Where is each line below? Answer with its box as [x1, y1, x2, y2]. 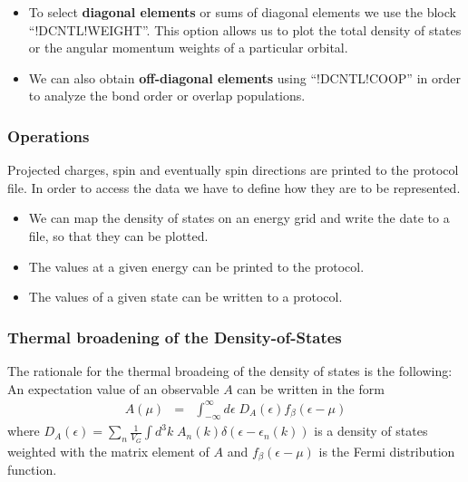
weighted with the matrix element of [7, 441, 210, 460]
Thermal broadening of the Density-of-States [7, 325, 342, 348]
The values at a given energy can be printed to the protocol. [28, 256, 365, 275]
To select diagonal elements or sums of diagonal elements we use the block [28, 3, 456, 21]
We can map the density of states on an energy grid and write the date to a [28, 208, 450, 227]
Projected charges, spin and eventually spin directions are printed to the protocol [7, 160, 459, 179]
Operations [7, 124, 90, 147]
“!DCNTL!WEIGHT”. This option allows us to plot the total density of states [28, 20, 462, 39]
